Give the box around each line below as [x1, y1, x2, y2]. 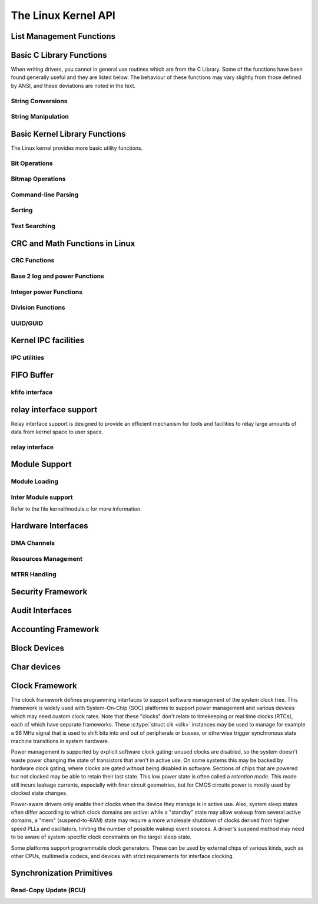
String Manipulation [11, 113, 69, 121]
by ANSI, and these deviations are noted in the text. [11, 82, 135, 89]
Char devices [11, 662, 61, 672]
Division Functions [11, 304, 66, 312]
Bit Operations [11, 159, 53, 167]
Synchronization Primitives [11, 867, 113, 878]
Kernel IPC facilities [11, 336, 85, 346]
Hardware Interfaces [11, 521, 88, 531]
